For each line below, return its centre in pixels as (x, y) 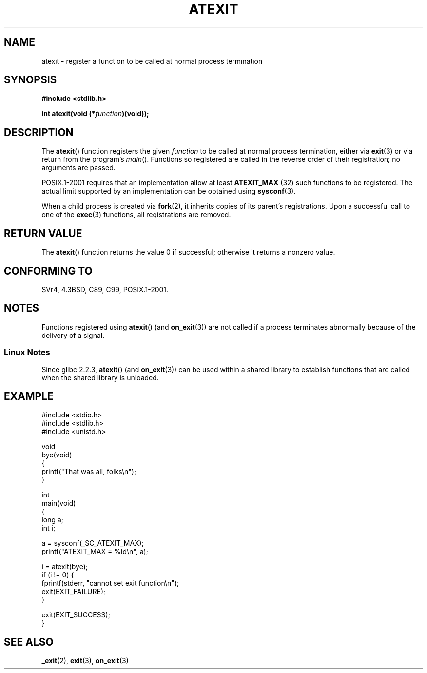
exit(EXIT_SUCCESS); (76, 615)
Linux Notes (27, 352)
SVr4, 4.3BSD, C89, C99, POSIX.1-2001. (105, 289)
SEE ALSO (29, 642)
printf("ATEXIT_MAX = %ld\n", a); (95, 552)
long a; (53, 520)
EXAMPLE (29, 396)
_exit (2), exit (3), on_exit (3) (85, 661)
